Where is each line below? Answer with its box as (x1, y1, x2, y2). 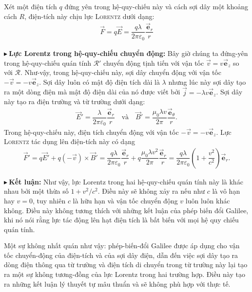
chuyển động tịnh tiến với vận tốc (103, 57, 204, 68)
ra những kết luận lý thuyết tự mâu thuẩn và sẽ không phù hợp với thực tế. (4, 278, 231, 289)
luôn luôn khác (185, 195, 230, 205)
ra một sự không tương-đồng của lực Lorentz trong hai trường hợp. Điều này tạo (4, 269, 245, 279)
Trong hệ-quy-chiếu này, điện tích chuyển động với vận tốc (4, 127, 179, 137)
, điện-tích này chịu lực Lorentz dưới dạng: (24, 11, 155, 21)
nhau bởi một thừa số (4, 186, 69, 196)
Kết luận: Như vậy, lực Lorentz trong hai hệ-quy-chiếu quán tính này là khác (9, 176, 243, 186)
